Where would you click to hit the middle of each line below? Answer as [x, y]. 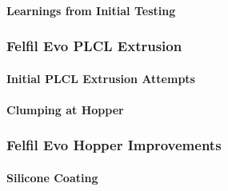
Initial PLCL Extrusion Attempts [101, 78]
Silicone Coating [52, 177]
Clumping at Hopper [65, 109]
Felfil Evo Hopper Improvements [114, 145]
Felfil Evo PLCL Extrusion [94, 46]
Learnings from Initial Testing [91, 10]
